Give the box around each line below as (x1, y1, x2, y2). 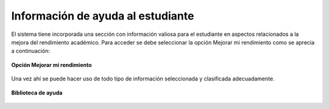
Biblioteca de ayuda (11, 89, 63, 96)
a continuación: (11, 47, 50, 55)
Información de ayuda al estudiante (11, 9, 194, 23)
